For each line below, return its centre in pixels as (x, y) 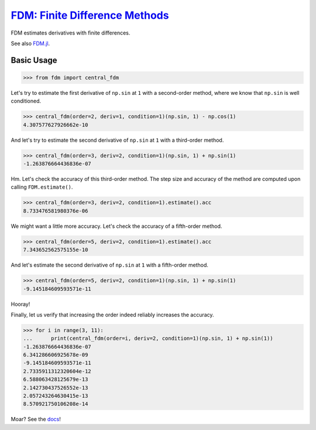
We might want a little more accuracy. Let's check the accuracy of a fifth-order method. (116, 226)
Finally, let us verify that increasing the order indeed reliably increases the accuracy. (112, 315)
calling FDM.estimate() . (42, 187)
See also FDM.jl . (30, 43)
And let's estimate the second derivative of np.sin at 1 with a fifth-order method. (110, 265)
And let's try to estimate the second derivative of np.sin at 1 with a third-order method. (117, 140)
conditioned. (26, 101)
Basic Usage (34, 60)
